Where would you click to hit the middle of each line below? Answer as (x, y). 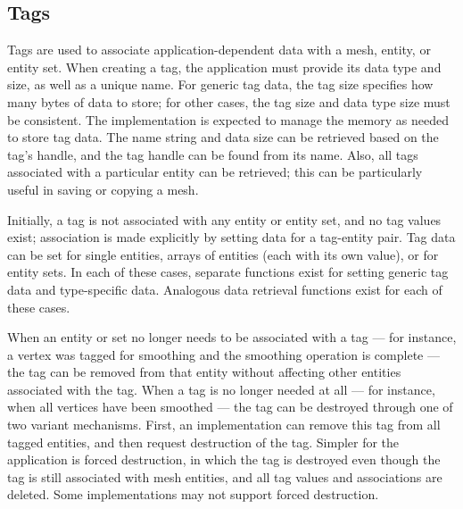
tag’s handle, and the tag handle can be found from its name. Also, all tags (213, 154)
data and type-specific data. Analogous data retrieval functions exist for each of (225, 289)
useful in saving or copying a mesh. (103, 189)
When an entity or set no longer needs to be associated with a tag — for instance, (232, 337)
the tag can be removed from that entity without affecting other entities (204, 372)
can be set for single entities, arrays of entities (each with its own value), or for (223, 254)
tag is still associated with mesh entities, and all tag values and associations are (225, 476)
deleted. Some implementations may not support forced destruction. (193, 494)
